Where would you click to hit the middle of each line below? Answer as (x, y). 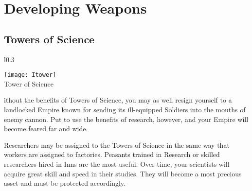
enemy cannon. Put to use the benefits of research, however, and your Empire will (126, 119)
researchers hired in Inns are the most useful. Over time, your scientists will (117, 164)
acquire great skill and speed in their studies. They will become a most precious (123, 173)
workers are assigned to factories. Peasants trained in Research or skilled (112, 154)
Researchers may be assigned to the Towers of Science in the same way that (117, 145)
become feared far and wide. (46, 129)
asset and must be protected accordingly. (65, 183)
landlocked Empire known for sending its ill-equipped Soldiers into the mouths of (125, 110)
